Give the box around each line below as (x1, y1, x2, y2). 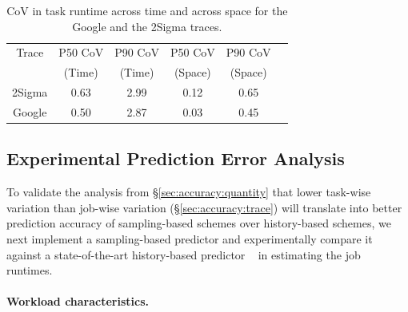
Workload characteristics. (6, 293, 150, 310)
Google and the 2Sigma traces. (72, 18, 222, 34)
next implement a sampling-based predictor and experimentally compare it (6, 231, 373, 247)
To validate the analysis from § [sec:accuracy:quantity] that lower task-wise (6, 184, 371, 200)
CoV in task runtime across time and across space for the (6, 2, 288, 18)
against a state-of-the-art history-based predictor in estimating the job (6, 246, 361, 263)
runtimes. (6, 262, 53, 278)
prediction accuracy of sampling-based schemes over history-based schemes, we (6, 215, 391, 231)
